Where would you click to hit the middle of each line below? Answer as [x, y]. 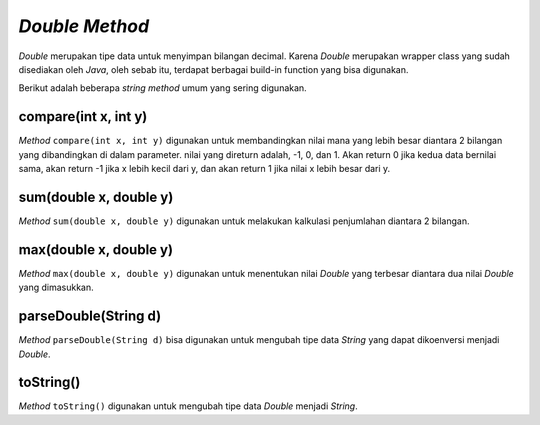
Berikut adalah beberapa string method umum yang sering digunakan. [162, 88]
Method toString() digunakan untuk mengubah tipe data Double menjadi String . [188, 406]
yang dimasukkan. [56, 287]
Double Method [84, 26]
